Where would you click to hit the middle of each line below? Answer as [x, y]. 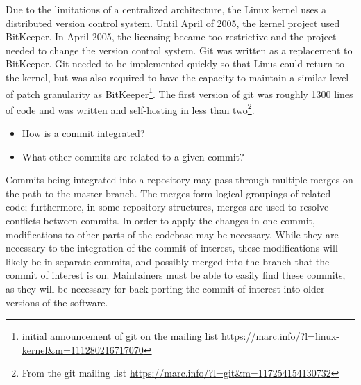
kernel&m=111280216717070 [83, 349]
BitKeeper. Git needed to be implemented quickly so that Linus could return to [175, 64]
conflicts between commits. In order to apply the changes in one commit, [160, 221]
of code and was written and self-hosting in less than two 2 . [130, 108]
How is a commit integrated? [83, 133]
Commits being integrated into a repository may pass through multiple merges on [179, 180]
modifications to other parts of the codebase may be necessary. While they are [172, 234]
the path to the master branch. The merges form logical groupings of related [168, 193]
